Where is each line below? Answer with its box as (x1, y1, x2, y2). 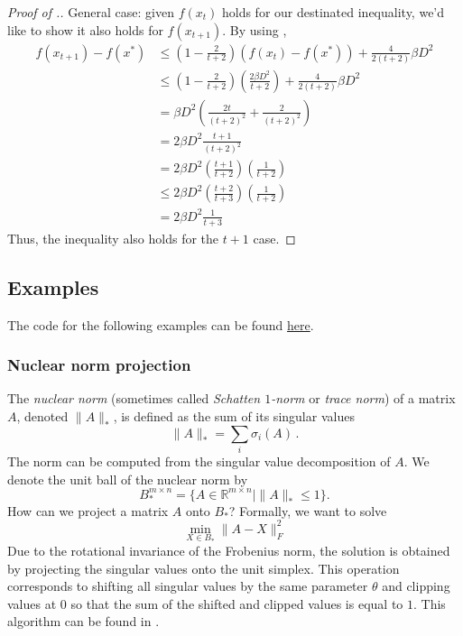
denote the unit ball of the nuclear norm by (7, 469, 248, 488)
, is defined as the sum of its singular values (113, 407, 355, 426)
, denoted (16, 407, 69, 426)
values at (7, 594, 57, 613)
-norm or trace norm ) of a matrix (271, 389, 456, 408)
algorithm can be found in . (7, 612, 160, 631)
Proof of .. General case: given (7, 3, 174, 21)
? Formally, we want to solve (228, 501, 387, 520)
